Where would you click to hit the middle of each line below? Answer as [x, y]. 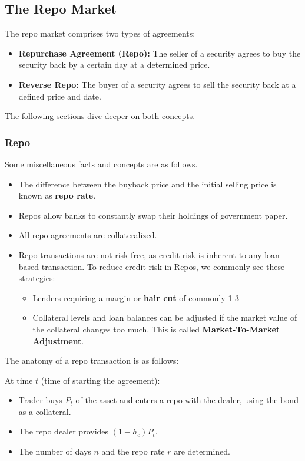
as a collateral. [45, 411]
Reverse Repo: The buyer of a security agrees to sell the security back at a [157, 84]
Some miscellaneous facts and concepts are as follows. [101, 164]
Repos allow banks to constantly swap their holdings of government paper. [153, 215]
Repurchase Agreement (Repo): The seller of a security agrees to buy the [160, 53]
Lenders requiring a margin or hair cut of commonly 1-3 [136, 297]
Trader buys [40, 400]
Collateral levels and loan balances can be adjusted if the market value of [165, 317]
